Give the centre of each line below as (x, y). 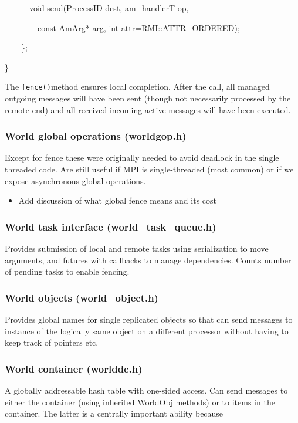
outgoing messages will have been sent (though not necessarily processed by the (148, 98)
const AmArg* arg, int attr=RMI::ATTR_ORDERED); (138, 27)
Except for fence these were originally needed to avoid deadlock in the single (142, 158)
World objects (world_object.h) (82, 297)
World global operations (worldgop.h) (96, 136)
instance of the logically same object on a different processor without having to (147, 331)
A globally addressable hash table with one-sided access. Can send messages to (146, 390)
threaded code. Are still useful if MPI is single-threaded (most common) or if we (149, 169)
